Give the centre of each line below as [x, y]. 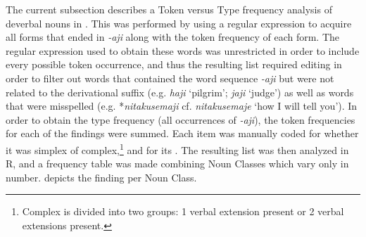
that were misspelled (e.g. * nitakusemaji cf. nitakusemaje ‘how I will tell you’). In [182, 106]
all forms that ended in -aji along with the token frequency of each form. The [173, 37]
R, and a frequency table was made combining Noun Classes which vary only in [177, 164]
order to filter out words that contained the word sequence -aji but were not [170, 78]
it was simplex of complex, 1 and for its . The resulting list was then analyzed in [177, 148]
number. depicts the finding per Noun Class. [101, 177]
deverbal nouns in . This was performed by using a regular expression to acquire [179, 23]
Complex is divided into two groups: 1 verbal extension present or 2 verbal [183, 211]
